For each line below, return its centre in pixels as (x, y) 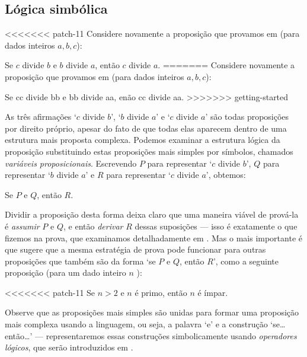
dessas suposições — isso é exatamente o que (216, 226)
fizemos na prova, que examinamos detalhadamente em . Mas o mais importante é (153, 238)
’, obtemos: (226, 175)
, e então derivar (93, 226)
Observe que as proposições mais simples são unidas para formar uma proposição (152, 312)
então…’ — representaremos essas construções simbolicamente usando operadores (151, 335)
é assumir (22, 226)
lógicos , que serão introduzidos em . (69, 347)
